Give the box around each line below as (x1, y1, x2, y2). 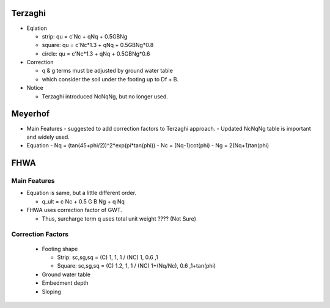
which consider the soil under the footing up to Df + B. (42, 75, 179, 82)
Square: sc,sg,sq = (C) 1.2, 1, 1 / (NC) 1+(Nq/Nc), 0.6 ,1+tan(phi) (57, 262, 216, 269)
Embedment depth (42, 279, 89, 287)
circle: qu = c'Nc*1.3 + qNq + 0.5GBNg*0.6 (42, 50, 150, 57)
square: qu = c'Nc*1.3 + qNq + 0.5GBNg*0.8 (42, 42, 154, 49)
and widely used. (26, 133, 70, 141)
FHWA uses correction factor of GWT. (26, 207, 122, 214)
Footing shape (42, 245, 78, 252)
